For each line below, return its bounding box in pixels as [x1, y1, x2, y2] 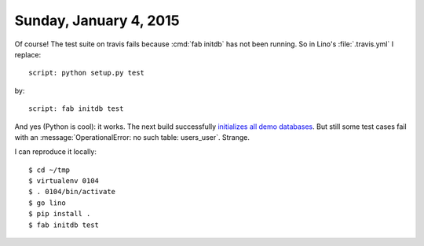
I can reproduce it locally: [14, 147, 97, 156]
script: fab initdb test [28, 105, 124, 113]
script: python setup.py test [28, 68, 145, 78]
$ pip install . [28, 209, 91, 218]
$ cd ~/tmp [28, 165, 71, 174]
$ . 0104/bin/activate [28, 187, 116, 196]
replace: [14, 50, 42, 59]
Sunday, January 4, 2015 [14, 12, 180, 29]
